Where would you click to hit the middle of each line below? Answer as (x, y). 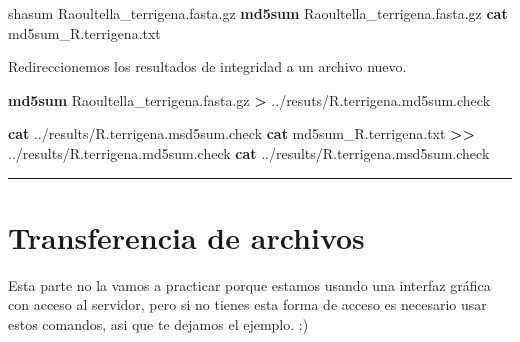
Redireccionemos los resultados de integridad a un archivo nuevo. (207, 66)
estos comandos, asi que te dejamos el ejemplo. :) (158, 323)
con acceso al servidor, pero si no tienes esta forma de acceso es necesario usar (247, 304)
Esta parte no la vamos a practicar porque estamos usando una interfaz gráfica (249, 284)
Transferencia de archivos (186, 236)
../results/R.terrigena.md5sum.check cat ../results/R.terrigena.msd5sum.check (249, 152)
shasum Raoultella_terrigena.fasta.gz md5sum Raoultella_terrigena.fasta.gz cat (258, 13)
